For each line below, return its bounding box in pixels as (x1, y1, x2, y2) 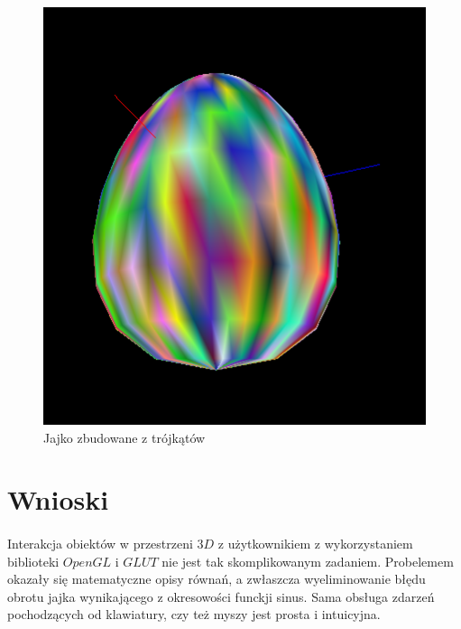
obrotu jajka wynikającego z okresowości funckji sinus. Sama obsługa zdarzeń (7, 587, 435, 606)
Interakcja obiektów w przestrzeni (7, 534, 193, 553)
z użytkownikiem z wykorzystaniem (217, 534, 413, 553)
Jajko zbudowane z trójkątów (43, 427, 206, 446)
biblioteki (7, 551, 60, 570)
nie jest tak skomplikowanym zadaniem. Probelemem (161, 551, 454, 570)
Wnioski (7, 481, 109, 518)
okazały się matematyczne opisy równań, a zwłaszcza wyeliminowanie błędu (7, 569, 426, 588)
